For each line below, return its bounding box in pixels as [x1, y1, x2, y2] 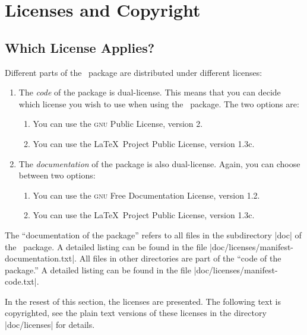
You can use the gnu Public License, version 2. [33, 117, 203, 130]
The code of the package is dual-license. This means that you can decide [18, 86, 281, 98]
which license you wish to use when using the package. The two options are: [18, 97, 299, 110]
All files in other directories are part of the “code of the [79, 252, 281, 264]
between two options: [18, 169, 96, 181]
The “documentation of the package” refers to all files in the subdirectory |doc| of [5, 228, 302, 241]
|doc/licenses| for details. [5, 318, 95, 331]
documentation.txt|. [5, 252, 77, 264]
